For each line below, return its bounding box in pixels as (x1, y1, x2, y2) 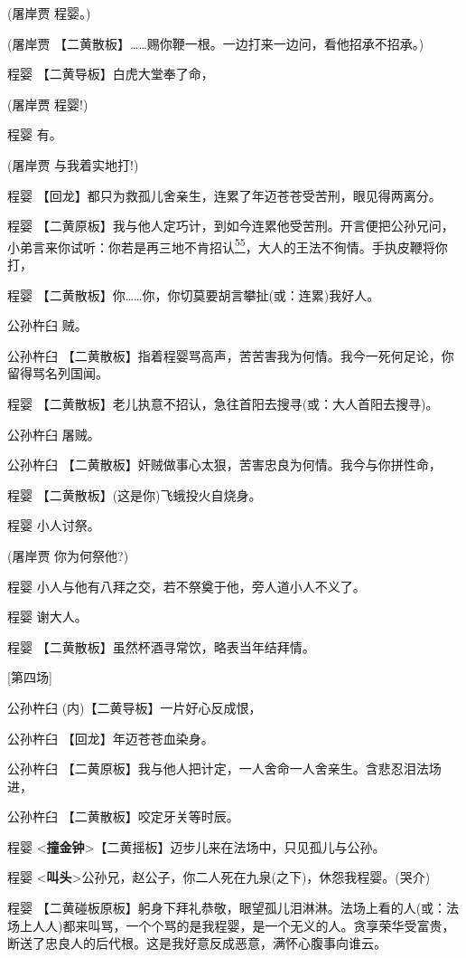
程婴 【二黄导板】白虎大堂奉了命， (7, 64, 214, 83)
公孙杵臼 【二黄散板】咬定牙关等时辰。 (7, 807, 239, 826)
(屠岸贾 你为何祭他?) (7, 545, 129, 564)
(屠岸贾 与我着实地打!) (7, 155, 139, 174)
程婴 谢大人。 (7, 607, 88, 626)
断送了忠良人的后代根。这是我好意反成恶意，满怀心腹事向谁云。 (7, 934, 387, 953)
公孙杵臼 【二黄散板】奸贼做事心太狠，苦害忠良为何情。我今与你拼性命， (7, 455, 442, 474)
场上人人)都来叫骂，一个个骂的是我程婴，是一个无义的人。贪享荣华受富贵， (7, 915, 455, 934)
